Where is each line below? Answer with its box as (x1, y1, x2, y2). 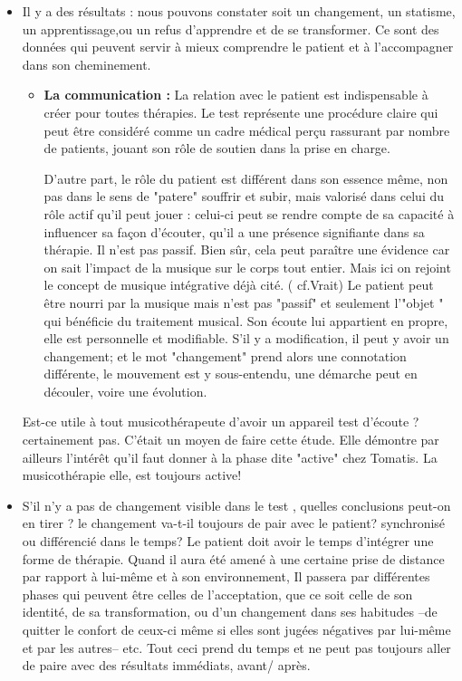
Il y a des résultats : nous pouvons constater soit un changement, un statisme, (22, 2, 456, 20)
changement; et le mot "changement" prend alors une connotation (43, 346, 407, 365)
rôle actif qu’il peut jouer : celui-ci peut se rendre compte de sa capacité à (43, 204, 455, 223)
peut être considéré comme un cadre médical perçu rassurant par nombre (43, 120, 450, 139)
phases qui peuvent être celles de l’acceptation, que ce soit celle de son (22, 584, 413, 603)
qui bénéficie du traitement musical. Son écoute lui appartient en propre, (43, 311, 448, 330)
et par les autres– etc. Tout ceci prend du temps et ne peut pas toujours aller (22, 638, 451, 657)
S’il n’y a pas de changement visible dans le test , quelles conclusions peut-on (22, 495, 451, 514)
